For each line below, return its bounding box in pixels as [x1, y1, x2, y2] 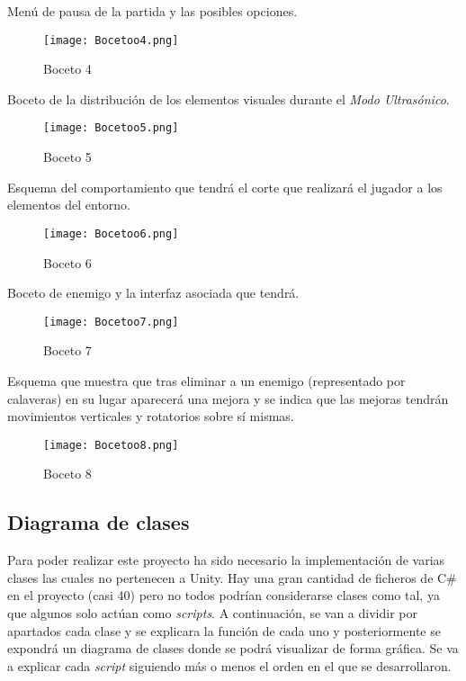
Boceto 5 [43, 148, 92, 166]
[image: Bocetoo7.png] [43, 315, 179, 328]
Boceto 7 [43, 341, 92, 360]
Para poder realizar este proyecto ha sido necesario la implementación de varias [7, 551, 445, 569]
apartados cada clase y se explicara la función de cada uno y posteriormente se [7, 621, 441, 640]
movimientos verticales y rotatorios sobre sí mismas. [7, 407, 294, 426]
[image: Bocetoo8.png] [43, 438, 179, 452]
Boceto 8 [43, 464, 92, 483]
